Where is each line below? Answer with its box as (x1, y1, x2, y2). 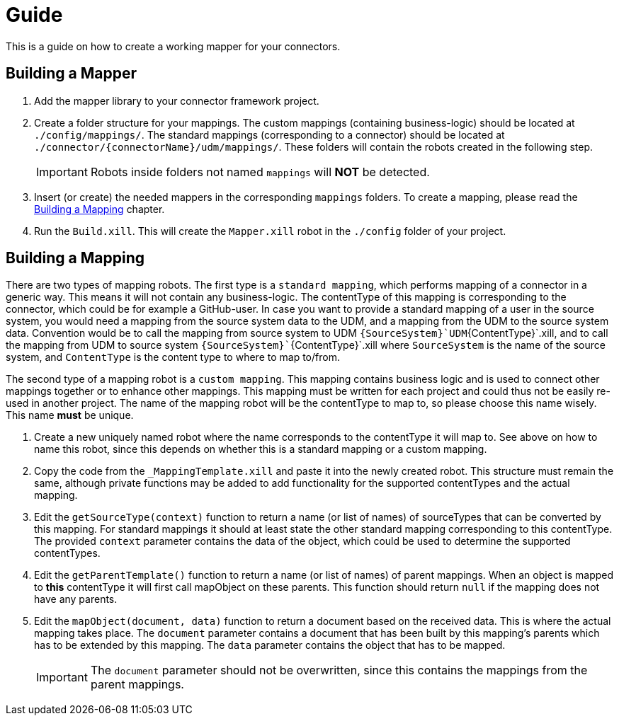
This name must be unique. (6, 409, 134, 422)
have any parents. (34, 593, 118, 606)
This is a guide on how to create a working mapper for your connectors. (6, 40, 341, 52)
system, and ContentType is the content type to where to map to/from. (6, 351, 340, 364)
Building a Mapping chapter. (34, 202, 165, 215)
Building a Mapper (6, 64, 137, 83)
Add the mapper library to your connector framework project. (34, 94, 319, 107)
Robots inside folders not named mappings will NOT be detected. (90, 164, 430, 179)
